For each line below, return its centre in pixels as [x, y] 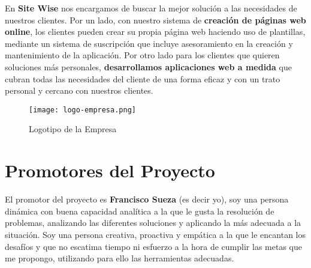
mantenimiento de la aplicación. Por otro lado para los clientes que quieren [142, 55]
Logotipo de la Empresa [73, 129]
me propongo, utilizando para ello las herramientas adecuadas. [120, 258]
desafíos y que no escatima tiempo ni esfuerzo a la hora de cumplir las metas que [153, 246]
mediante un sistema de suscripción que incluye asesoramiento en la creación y [149, 43]
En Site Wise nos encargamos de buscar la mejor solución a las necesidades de [151, 8]
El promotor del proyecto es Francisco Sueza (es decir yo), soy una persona [147, 199]
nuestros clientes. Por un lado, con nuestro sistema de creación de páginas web [155, 20]
